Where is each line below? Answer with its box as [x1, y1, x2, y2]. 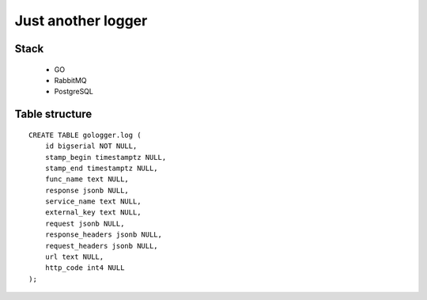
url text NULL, [44, 253, 104, 261]
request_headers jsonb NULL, [44, 241, 158, 250]
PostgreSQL [54, 87, 94, 97]
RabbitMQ [54, 75, 87, 85]
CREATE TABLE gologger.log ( [28, 131, 142, 139]
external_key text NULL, [44, 208, 142, 217]
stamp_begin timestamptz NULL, [44, 153, 167, 161]
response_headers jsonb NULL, [44, 230, 162, 239]
